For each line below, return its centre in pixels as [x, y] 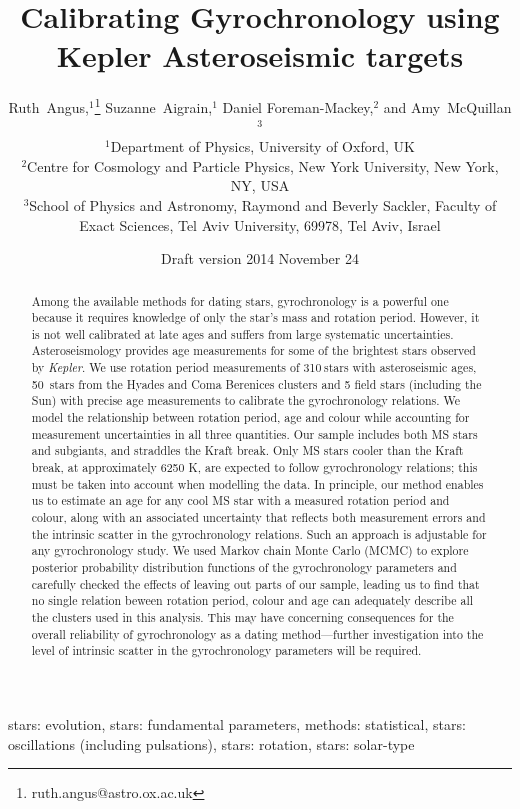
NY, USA [260, 185]
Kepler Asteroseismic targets [260, 55]
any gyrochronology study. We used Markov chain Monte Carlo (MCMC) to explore [250, 550]
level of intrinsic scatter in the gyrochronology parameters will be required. [226, 650]
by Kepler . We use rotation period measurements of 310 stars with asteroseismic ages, [254, 367]
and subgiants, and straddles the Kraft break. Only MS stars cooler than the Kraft [247, 450]
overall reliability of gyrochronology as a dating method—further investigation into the [257, 633]
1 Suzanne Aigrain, [153, 105]
